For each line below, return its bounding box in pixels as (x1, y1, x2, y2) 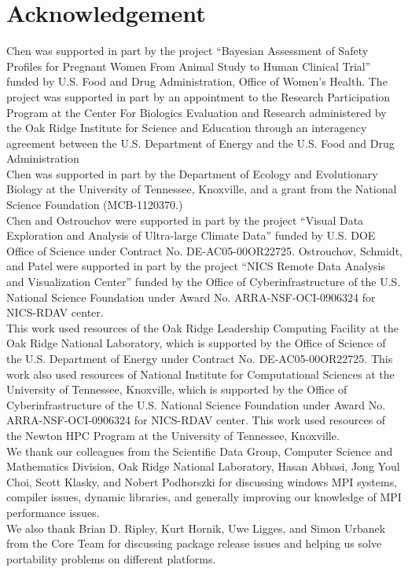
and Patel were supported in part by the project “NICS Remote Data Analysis (6, 258, 386, 274)
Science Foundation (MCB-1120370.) (6, 196, 183, 213)
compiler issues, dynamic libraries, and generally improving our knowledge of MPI (6, 489, 402, 505)
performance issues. (6, 504, 100, 520)
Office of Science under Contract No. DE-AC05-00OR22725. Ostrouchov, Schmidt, (6, 242, 402, 258)
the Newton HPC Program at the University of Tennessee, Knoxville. (6, 427, 340, 443)
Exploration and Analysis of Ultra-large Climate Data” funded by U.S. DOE (6, 227, 376, 244)
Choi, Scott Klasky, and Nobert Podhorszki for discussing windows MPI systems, (6, 473, 398, 489)
